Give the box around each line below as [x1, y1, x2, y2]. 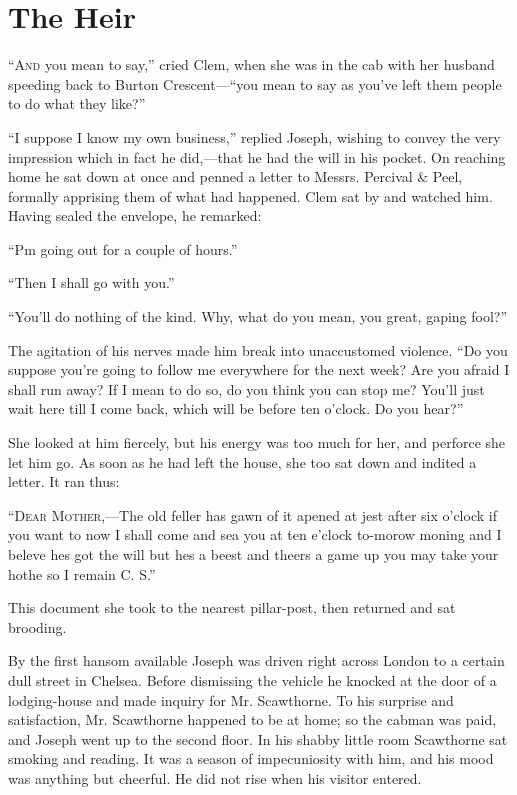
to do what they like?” [8, 93, 146, 114]
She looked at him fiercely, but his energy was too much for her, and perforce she [8, 432, 506, 453]
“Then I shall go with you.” [8, 272, 175, 293]
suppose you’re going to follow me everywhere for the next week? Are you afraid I [8, 359, 510, 380]
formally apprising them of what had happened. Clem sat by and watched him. [8, 185, 493, 206]
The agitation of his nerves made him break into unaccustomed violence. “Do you [8, 339, 508, 360]
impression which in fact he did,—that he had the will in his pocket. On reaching [8, 146, 506, 167]
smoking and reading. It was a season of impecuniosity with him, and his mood [8, 748, 494, 769]
